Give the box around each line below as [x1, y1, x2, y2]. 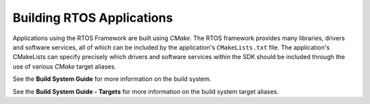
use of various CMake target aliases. [12, 62, 116, 71]
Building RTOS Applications [12, 10, 173, 25]
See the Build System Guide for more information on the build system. [12, 75, 212, 83]
